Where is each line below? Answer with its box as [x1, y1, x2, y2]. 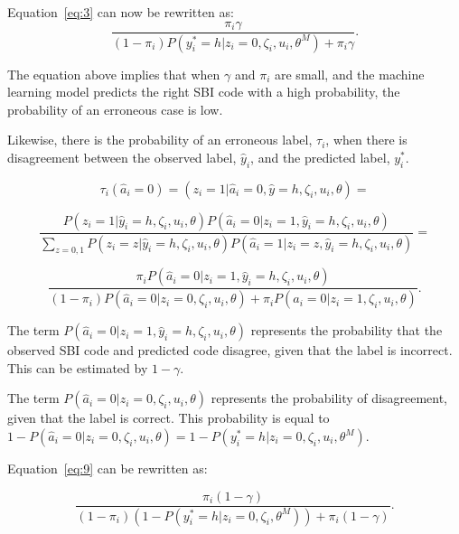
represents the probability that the [250, 321, 443, 340]
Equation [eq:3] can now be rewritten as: [7, 3, 234, 21]
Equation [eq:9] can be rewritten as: [7, 459, 208, 477]
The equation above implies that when [7, 64, 220, 83]
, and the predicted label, [250, 147, 390, 166]
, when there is [325, 130, 407, 149]
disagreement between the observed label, [7, 147, 237, 166]
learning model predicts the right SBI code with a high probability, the [7, 82, 400, 101]
